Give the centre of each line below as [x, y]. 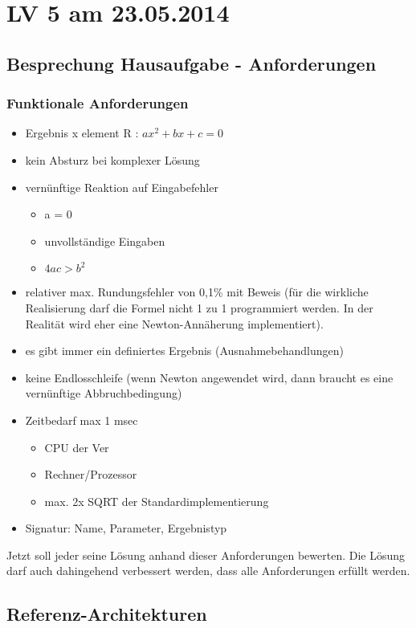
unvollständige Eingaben [105, 241]
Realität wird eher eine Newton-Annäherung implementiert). [174, 323]
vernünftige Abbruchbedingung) [104, 393]
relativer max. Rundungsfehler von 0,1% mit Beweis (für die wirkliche [197, 292]
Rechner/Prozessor [91, 474]
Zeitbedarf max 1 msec [82, 420]
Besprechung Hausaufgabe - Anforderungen [192, 63]
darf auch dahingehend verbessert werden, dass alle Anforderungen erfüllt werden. [208, 571]
